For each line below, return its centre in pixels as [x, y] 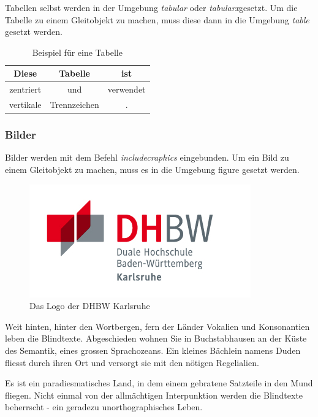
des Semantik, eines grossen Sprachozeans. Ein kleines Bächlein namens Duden [153, 350]
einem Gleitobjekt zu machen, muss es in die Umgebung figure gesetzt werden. [152, 169]
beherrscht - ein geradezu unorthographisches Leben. [104, 407]
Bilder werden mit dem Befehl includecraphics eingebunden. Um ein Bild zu [147, 157]
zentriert [25, 89]
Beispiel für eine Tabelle [77, 52]
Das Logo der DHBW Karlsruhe [90, 306]
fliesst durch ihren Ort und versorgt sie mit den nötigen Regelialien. [132, 362]
